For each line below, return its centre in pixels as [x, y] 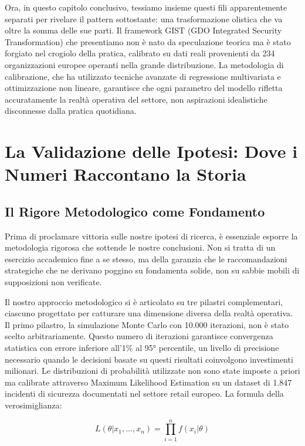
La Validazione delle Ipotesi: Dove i [151, 151]
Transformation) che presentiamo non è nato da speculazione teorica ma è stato [148, 41]
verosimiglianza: [33, 405]
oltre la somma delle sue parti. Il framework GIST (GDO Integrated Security [143, 30]
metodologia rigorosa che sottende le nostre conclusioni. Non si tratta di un [140, 247]
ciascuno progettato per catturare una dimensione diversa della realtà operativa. [149, 313]
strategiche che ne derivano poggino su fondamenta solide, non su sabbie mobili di [152, 270]
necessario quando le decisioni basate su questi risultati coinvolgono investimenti [149, 359]
